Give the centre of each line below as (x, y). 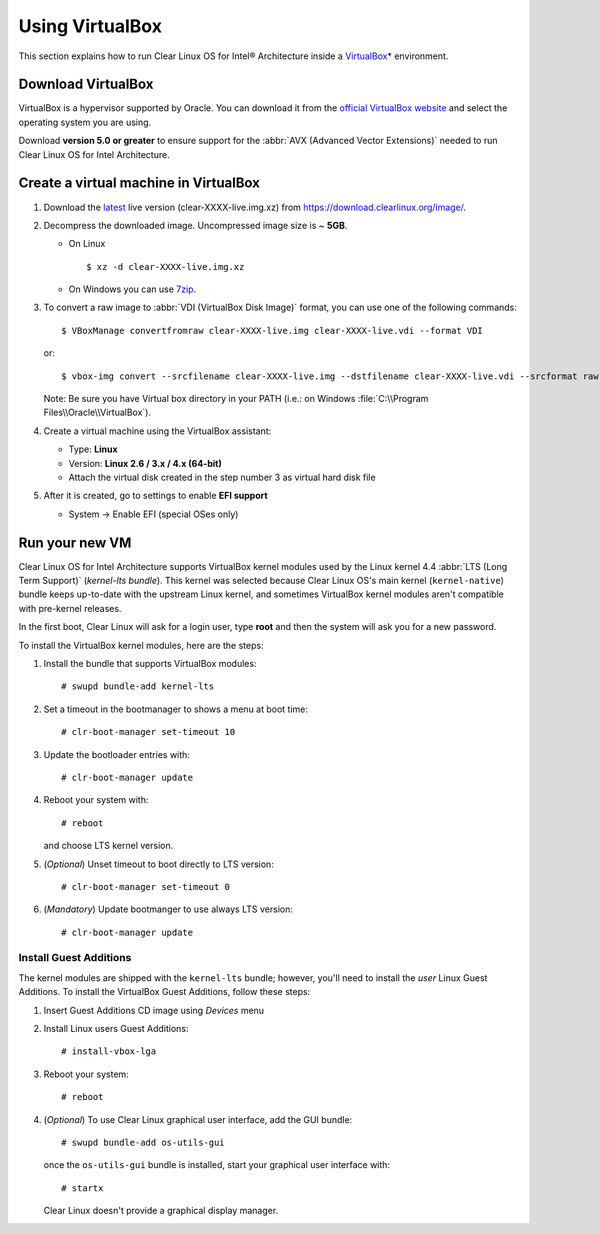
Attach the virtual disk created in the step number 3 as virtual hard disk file (222, 477)
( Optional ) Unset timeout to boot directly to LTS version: (158, 864)
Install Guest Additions (75, 958)
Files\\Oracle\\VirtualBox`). (97, 412)
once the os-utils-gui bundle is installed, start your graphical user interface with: (216, 1165)
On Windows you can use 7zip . (132, 289)
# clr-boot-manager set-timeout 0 (145, 886)
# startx (82, 1188)
